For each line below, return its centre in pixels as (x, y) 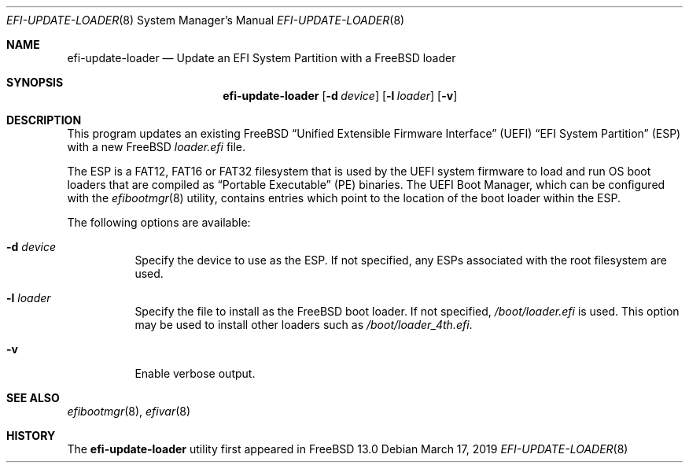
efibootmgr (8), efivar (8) (129, 411)
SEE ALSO (33, 398)
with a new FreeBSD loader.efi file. (157, 147)
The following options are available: (159, 222)
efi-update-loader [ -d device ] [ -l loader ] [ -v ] (340, 96)
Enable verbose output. (195, 373)
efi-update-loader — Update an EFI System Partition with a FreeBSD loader (262, 58)
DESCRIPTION (44, 120)
